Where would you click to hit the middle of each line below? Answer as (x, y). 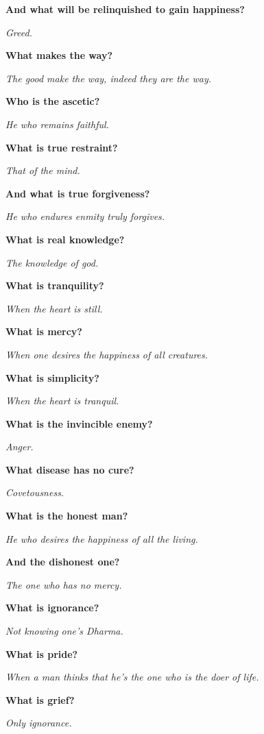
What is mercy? (44, 331)
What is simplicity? (52, 377)
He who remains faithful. (57, 124)
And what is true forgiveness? (78, 193)
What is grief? (40, 699)
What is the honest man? (67, 516)
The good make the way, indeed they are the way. (109, 78)
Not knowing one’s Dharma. (64, 631)
